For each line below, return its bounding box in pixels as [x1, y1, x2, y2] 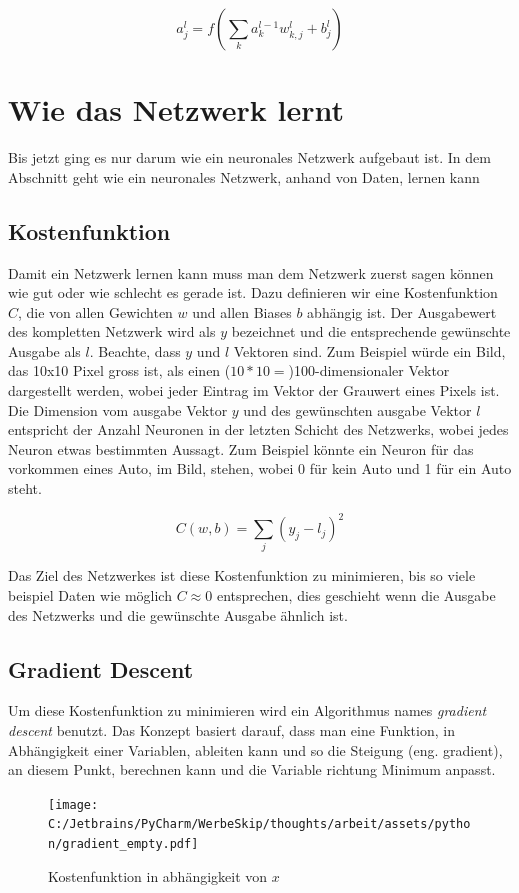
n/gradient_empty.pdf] [48, 837, 199, 852]
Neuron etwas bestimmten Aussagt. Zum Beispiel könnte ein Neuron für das [8, 438, 474, 459]
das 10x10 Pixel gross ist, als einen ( [8, 360, 231, 381]
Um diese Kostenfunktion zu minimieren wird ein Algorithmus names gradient [8, 700, 487, 721]
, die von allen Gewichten [18, 301, 173, 322]
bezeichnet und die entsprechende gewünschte [231, 321, 511, 342]
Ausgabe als [8, 340, 81, 361]
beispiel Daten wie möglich [8, 585, 172, 606]
